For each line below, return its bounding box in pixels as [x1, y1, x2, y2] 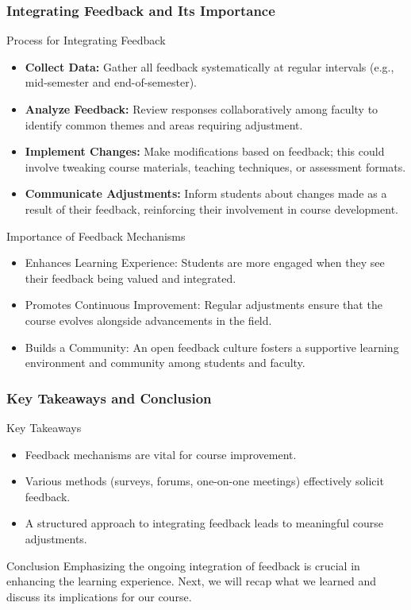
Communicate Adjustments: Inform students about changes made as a [25, 185, 387, 202]
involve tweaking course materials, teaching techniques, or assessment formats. [25, 158, 406, 175]
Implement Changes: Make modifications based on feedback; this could [25, 143, 385, 160]
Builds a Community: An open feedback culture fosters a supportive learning [25, 338, 399, 355]
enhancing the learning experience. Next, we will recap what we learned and [6, 573, 377, 589]
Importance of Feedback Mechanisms [6, 227, 186, 244]
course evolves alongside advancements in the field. [25, 311, 272, 328]
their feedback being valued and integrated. [25, 269, 236, 286]
